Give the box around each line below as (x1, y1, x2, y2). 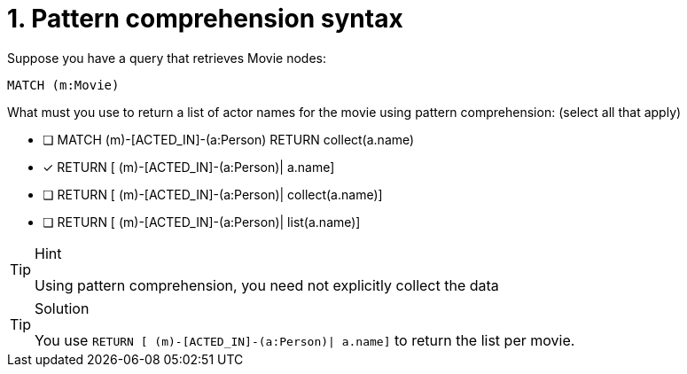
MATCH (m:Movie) (7, 77, 120, 92)
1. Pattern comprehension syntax (7, 4, 403, 34)
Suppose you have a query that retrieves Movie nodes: (7, 50, 326, 66)
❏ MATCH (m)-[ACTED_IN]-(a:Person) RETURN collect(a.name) (43, 131, 415, 147)
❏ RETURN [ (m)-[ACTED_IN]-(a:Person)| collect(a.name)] (43, 186, 383, 202)
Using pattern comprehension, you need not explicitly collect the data (35, 276, 499, 294)
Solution (35, 299, 90, 317)
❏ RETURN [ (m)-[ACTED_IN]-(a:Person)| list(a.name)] (43, 214, 361, 230)
